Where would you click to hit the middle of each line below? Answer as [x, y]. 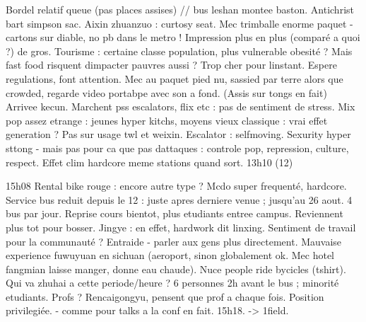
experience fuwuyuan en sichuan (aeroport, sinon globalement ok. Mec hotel [170, 255]
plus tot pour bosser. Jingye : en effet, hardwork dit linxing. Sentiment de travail [181, 227]
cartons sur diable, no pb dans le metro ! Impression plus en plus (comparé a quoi [183, 37]
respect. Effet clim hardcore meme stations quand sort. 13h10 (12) [149, 162]
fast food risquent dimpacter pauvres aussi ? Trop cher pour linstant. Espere [171, 65]
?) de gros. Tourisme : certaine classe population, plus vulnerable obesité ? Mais [179, 51]
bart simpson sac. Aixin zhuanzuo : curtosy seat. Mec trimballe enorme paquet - [179, 23]
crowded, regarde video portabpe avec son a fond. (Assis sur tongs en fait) [166, 92]
